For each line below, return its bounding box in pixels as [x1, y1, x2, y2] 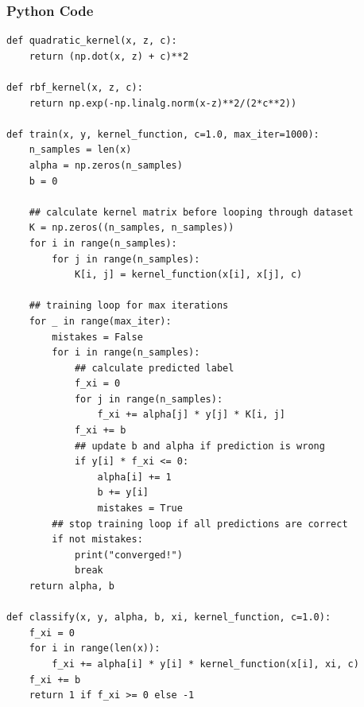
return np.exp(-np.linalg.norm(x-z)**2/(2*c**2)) [29, 97, 297, 109]
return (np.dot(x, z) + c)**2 [29, 50, 189, 62]
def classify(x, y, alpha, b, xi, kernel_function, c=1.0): [6, 612, 331, 623]
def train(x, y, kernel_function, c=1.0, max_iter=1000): [6, 128, 319, 140]
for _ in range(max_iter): [29, 315, 172, 327]
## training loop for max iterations [29, 300, 229, 312]
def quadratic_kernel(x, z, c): [6, 35, 177, 47]
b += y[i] [97, 487, 149, 499]
